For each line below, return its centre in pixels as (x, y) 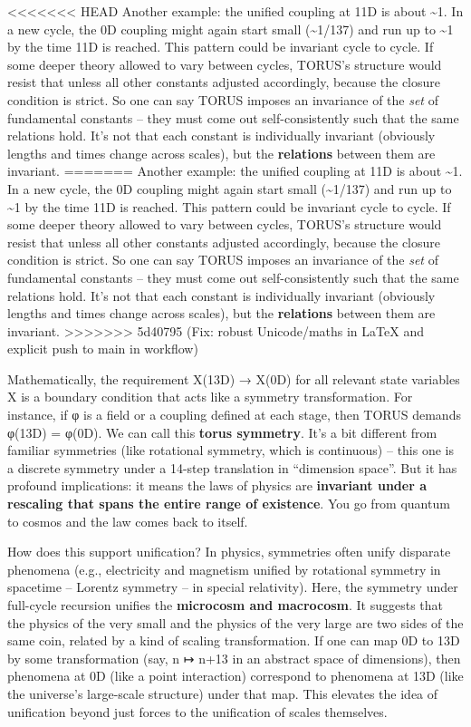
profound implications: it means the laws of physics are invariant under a (217, 485)
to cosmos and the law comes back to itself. (128, 521)
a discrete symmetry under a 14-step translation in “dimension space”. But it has (232, 467)
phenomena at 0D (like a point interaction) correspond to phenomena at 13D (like (235, 676)
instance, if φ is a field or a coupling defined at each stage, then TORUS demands (234, 415)
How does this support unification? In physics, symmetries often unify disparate (229, 552)
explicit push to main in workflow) (103, 349)
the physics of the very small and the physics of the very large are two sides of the (235, 622)
